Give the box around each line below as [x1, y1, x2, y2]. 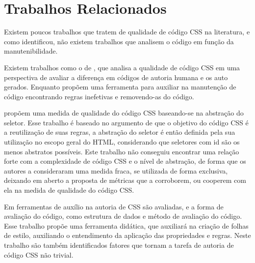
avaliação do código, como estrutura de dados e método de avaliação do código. [4, 211, 242, 221]
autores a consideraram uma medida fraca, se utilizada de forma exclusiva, [4, 165, 228, 175]
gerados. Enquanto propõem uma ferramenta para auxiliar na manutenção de [4, 82, 236, 92]
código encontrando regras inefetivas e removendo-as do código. [4, 91, 194, 101]
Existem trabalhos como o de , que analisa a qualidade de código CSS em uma [4, 62, 240, 72]
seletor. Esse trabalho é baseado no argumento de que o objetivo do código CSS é [4, 117, 249, 127]
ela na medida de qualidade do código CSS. [4, 185, 134, 195]
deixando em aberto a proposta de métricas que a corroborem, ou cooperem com [4, 175, 246, 185]
